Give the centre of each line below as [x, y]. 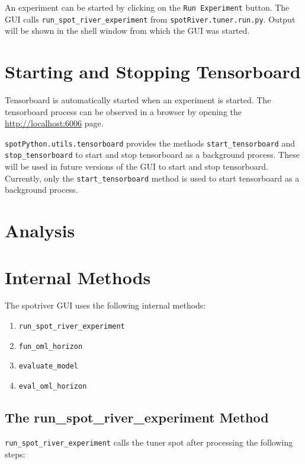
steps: [15, 454]
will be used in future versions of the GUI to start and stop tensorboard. [137, 166]
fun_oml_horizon [51, 346]
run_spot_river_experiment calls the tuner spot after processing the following [149, 442]
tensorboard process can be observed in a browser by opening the [123, 111]
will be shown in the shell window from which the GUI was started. [127, 31]
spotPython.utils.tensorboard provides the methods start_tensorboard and [150, 143]
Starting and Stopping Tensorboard [153, 71]
